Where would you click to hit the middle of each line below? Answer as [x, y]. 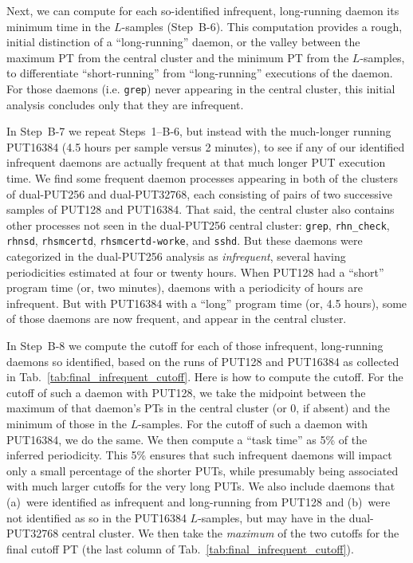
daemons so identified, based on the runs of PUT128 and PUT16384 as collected [203, 361]
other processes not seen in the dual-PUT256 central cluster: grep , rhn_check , [198, 224]
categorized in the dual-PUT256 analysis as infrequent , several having [176, 256]
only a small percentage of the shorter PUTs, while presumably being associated [203, 470]
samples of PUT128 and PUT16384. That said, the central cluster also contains [201, 209]
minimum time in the [59, 26]
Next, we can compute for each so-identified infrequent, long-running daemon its [203, 10]
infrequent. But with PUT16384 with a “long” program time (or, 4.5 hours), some [207, 303]
